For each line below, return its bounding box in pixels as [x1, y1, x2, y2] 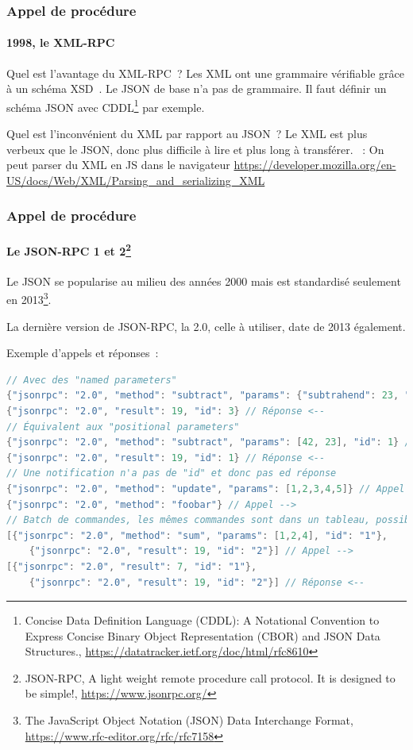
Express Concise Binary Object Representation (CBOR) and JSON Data [25, 627, 380, 644]
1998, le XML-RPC [6, 34, 115, 51]
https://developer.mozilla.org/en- [234, 156, 396, 173]
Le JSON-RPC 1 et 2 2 [6, 240, 131, 259]
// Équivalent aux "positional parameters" [6, 421, 240, 433]
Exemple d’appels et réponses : [6, 344, 159, 361]
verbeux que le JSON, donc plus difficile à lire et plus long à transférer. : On [6, 140, 384, 157]
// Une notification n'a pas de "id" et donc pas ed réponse [6, 467, 337, 479]
